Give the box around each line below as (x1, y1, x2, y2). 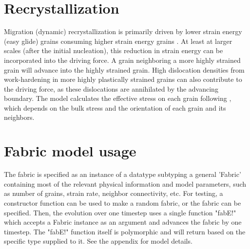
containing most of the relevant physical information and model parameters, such (4, 178, 247, 189)
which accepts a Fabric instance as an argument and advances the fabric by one (4, 217, 242, 227)
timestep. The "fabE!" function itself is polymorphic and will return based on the (4, 226, 246, 236)
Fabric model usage (4, 141, 136, 161)
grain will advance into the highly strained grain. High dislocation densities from (4, 64, 245, 75)
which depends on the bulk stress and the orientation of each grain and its (4, 102, 226, 113)
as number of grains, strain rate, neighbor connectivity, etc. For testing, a (4, 188, 223, 198)
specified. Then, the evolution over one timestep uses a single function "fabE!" (4, 207, 236, 217)
